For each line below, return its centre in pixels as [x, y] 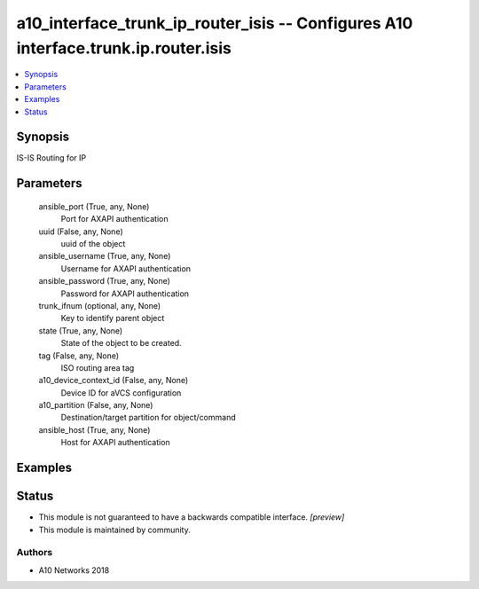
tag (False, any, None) [79, 356]
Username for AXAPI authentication [126, 268]
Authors [35, 553]
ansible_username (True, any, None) [105, 256]
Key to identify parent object [113, 318]
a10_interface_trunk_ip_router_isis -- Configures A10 [215, 23]
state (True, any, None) [81, 330]
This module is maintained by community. [114, 530]
